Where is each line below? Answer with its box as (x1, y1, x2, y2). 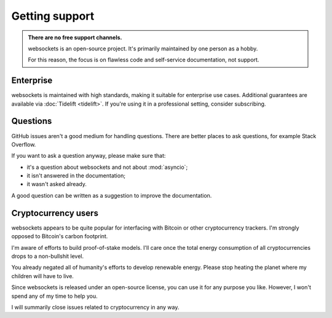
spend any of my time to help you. (11, 292, 98, 300)
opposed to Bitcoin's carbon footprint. (11, 233, 108, 240)
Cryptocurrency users (11, 207, 98, 218)
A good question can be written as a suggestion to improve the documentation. (11, 192, 212, 199)
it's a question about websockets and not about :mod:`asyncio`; (26, 163, 188, 171)
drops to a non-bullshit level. (11, 252, 84, 260)
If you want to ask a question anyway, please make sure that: (11, 152, 166, 160)
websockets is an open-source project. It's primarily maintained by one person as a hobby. (28, 45, 258, 52)
